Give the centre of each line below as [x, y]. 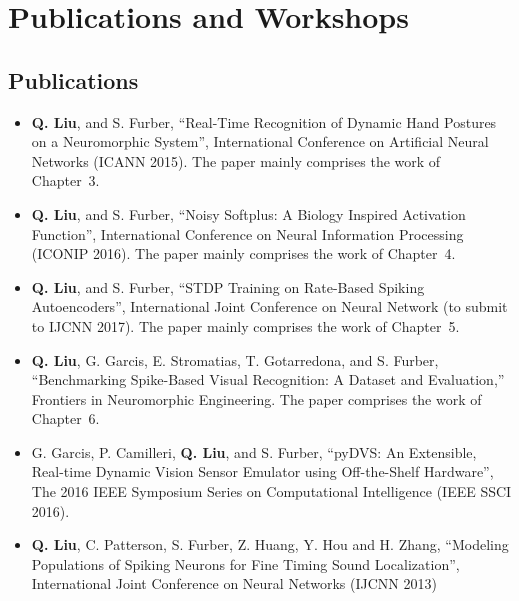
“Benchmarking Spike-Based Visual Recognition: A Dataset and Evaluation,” [268, 379]
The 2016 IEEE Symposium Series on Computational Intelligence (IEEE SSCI [271, 491]
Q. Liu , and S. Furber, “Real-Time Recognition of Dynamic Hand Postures [264, 121]
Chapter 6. [65, 418]
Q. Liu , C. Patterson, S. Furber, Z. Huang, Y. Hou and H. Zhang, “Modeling [270, 544]
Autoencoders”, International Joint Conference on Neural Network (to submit [269, 306]
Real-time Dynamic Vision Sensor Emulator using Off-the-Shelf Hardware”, [262, 471]
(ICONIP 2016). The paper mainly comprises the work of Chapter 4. [243, 253]
